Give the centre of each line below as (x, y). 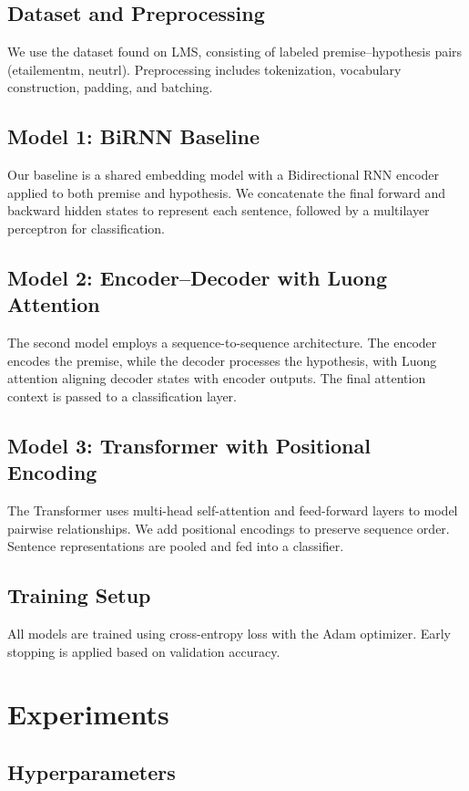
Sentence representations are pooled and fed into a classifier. (176, 546)
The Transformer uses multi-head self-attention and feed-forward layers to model (233, 510)
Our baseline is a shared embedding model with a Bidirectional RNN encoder (224, 175)
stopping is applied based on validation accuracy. (144, 651)
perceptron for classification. (86, 228)
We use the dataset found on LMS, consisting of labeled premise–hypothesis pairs (235, 52)
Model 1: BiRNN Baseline (133, 136)
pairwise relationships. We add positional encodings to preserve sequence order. (229, 528)
